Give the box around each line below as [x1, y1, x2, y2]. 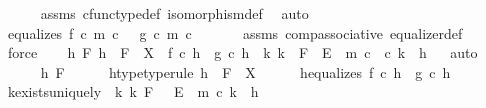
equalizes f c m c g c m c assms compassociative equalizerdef [7, 22, 463, 43]
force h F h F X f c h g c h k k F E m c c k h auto [7, 42, 478, 63]
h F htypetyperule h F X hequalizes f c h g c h [40, 61, 451, 82]
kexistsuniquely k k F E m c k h [7, 81, 259, 102]
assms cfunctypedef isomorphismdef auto [40, 3, 309, 23]
